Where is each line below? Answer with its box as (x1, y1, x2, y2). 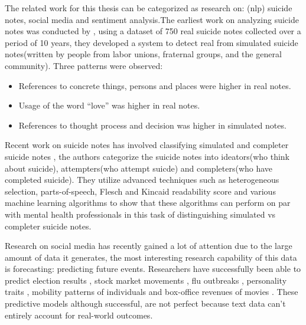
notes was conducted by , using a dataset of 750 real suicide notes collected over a (5, 25, 301, 37)
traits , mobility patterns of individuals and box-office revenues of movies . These (5, 285, 298, 298)
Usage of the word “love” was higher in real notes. (18, 99, 200, 111)
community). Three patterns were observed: (5, 59, 163, 71)
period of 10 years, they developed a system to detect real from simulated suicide (5, 36, 298, 48)
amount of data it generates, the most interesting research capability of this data (5, 251, 297, 263)
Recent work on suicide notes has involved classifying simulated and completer (5, 139, 289, 151)
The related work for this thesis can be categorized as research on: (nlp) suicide (5, 2, 292, 14)
